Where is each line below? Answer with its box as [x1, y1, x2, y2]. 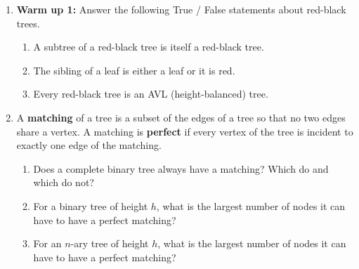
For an [33, 236, 62, 251]
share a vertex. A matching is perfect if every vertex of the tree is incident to [16, 124, 353, 138]
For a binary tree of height [33, 198, 148, 213]
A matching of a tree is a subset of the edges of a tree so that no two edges [16, 110, 346, 124]
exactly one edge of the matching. [16, 138, 162, 152]
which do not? [33, 175, 94, 190]
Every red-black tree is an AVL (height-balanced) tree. [33, 86, 268, 101]
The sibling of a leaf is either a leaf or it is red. [33, 63, 235, 77]
